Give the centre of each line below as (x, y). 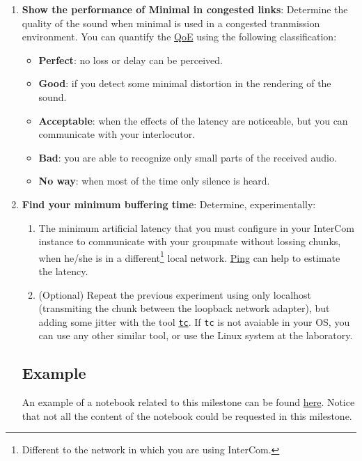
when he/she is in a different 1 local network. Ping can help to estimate (189, 256)
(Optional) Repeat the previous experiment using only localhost (175, 294)
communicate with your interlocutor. (117, 134)
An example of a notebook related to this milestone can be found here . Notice (188, 402)
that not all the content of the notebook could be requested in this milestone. (187, 415)
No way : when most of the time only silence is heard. (154, 181)
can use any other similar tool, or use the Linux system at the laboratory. (196, 335)
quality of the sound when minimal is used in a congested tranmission (171, 23)
